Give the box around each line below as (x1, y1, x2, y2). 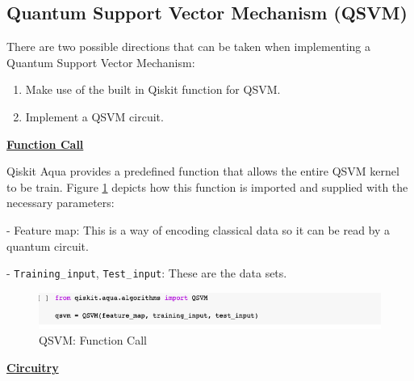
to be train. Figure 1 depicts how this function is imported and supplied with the (6, 178, 408, 195)
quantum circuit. (6, 237, 89, 254)
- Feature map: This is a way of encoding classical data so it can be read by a (6, 221, 391, 238)
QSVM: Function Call (39, 332, 148, 349)
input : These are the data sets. (132, 265, 287, 282)
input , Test (67, 265, 127, 282)
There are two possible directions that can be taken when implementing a (6, 38, 371, 55)
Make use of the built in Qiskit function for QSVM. (25, 81, 281, 98)
